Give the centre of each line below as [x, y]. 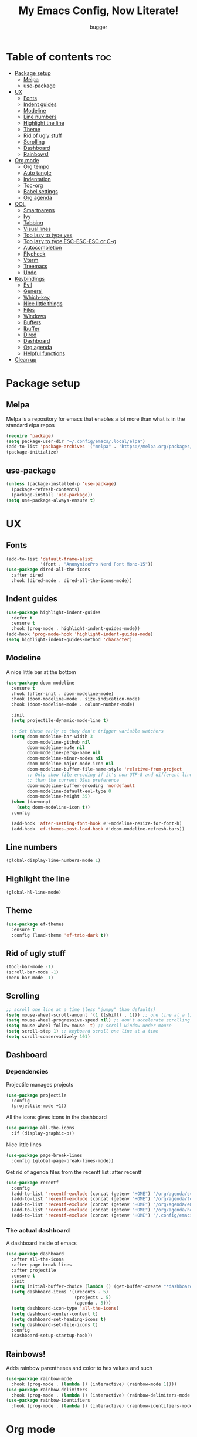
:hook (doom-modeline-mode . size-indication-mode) [76, 699]
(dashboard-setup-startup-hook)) [52, 1336]
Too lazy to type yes [48, 235]
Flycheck [34, 254]
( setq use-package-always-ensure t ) [51, 500]
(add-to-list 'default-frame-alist [50, 559]
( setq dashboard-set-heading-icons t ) [59, 1319]
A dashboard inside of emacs [42, 1243]
